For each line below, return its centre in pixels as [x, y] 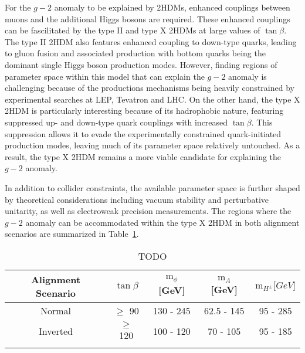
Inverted [56, 331]
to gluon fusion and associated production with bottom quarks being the [135, 53]
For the [18, 7]
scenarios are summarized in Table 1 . [72, 234]
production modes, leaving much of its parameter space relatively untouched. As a [152, 145]
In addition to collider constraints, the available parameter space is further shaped [152, 187]
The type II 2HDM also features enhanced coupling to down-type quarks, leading [151, 41]
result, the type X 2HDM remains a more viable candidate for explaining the [143, 156]
